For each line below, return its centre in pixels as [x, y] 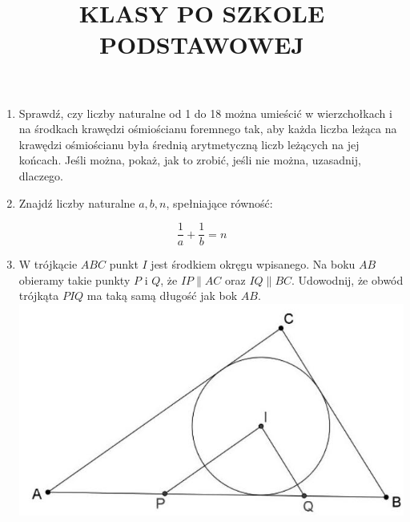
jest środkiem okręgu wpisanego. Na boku [253, 264]
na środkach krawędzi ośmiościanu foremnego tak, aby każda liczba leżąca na [208, 129]
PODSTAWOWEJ [202, 45]
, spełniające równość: [219, 202]
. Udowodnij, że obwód [348, 279]
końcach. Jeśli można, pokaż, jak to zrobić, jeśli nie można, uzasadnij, [190, 160]
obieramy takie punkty [74, 279]
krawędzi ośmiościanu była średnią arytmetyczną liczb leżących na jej [189, 144]
